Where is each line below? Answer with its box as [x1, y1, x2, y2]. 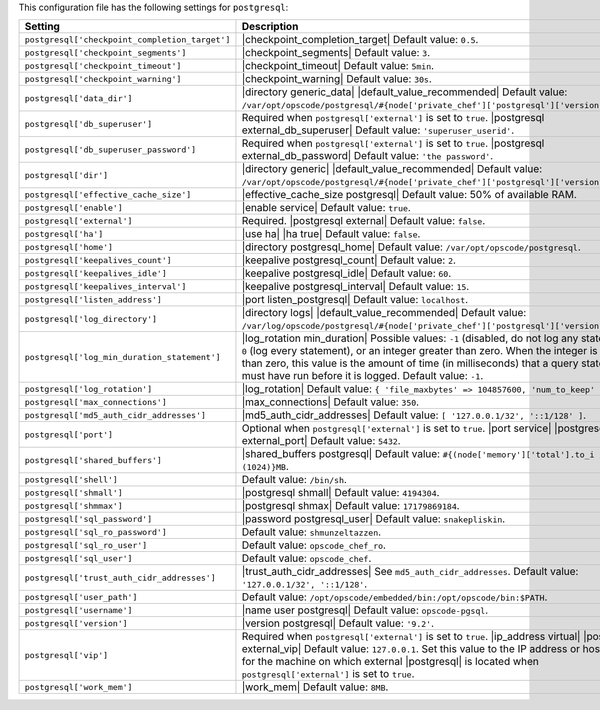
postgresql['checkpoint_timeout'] [24, 60, 182, 71]
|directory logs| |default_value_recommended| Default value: [241, 306, 527, 320]
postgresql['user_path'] [24, 591, 138, 602]
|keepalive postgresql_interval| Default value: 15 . [241, 280, 470, 294]
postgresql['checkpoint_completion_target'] [24, 34, 231, 45]
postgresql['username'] [24, 605, 133, 615]
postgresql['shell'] [24, 474, 119, 485]
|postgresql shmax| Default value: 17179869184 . [241, 499, 460, 513]
